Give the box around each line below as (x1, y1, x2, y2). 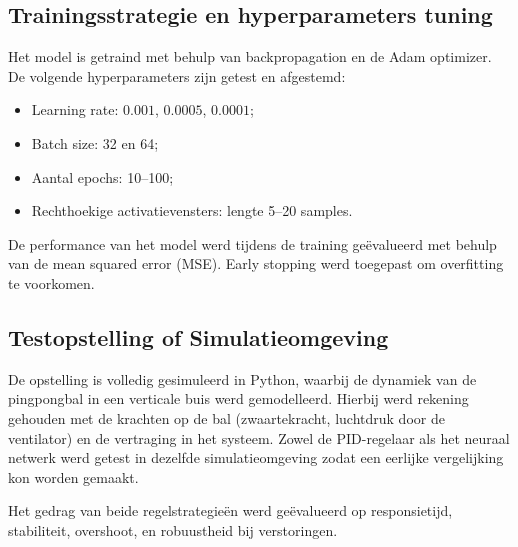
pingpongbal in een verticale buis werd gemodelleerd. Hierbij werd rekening (8, 388, 469, 409)
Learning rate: (31, 99, 119, 120)
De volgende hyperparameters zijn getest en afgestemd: (8, 65, 346, 86)
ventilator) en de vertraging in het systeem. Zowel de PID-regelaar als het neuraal (8, 427, 510, 448)
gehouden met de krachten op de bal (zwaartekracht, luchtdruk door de (8, 407, 445, 428)
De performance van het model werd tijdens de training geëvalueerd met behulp (8, 233, 497, 254)
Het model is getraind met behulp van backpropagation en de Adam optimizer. (8, 46, 492, 67)
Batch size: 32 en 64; (31, 132, 159, 153)
